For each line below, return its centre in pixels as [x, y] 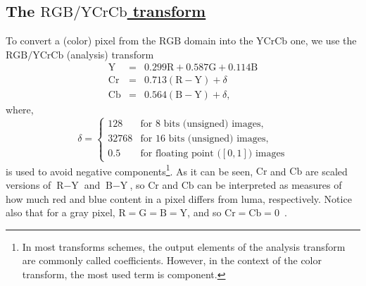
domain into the [219, 41]
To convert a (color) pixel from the [81, 41]
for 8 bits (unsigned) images [201, 124]
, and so [204, 212]
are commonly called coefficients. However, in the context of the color [172, 260]
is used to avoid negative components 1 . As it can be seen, [130, 170]
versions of [29, 184]
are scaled [326, 171]
